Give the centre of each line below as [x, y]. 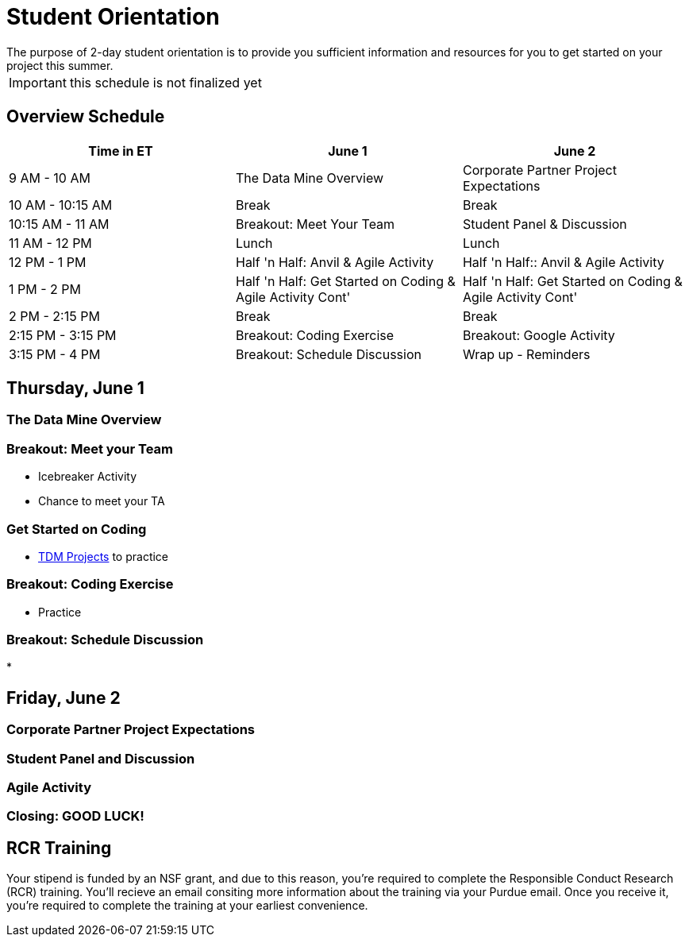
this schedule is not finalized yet [166, 82]
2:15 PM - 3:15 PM [63, 335]
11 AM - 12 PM [50, 243]
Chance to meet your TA [102, 501]
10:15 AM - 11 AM [59, 224]
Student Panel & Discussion [545, 224]
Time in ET [121, 151]
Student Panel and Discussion [101, 758]
